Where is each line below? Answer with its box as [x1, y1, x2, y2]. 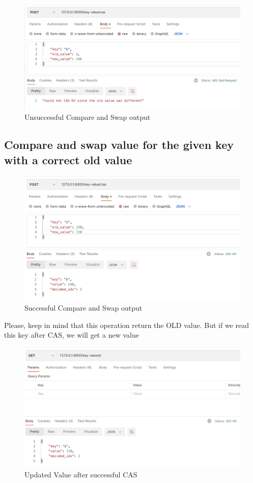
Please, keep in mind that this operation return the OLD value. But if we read [4, 319, 249, 330]
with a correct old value [4, 151, 132, 167]
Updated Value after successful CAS [24, 469, 137, 480]
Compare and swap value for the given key [4, 137, 234, 152]
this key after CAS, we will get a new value [4, 329, 139, 340]
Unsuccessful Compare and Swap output [24, 112, 151, 122]
